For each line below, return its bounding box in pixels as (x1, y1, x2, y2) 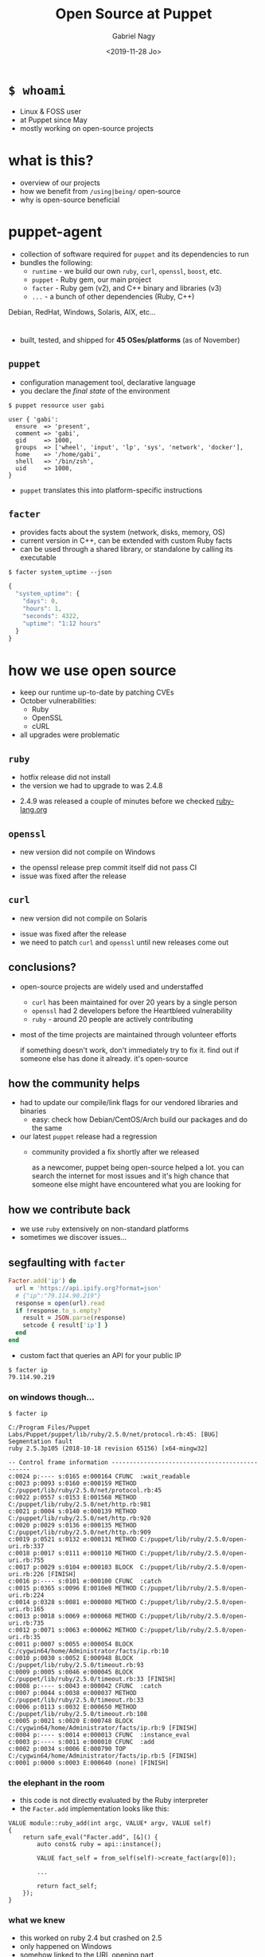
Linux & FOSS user (19, 106, 82, 116)
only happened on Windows (19, 1941, 112, 1951)
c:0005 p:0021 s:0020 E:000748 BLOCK (8, 1717, 134, 1725)
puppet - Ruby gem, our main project (31, 275, 151, 284)
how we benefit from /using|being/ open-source (19, 186, 181, 196)
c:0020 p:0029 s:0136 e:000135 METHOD (8, 1522, 137, 1530)
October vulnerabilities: (19, 696, 97, 706)
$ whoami (8, 83, 66, 98)
